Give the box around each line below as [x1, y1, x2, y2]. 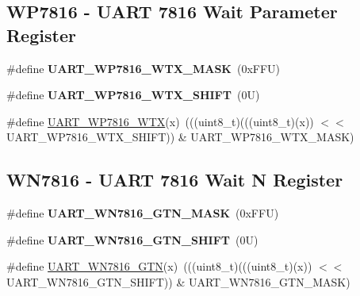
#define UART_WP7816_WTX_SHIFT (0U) [6, 86, 260, 103]
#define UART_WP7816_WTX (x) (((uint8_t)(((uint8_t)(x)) [6, 113, 314, 129]
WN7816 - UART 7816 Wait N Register [6, 167, 343, 192]
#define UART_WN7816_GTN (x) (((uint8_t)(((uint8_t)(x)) [6, 258, 312, 275]
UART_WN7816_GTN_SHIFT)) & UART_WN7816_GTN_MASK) [6, 273, 350, 290]
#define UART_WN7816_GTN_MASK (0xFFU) [6, 205, 279, 221]
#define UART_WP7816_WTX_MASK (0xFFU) [6, 60, 281, 76]
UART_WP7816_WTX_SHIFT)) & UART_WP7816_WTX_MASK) [6, 129, 354, 145]
